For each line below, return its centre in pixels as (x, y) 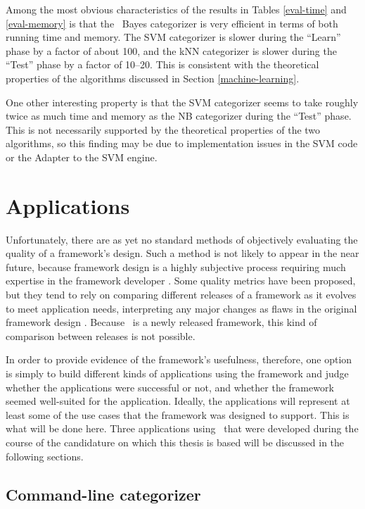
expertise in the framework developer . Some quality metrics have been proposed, (181, 281)
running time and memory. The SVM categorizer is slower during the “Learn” (173, 37)
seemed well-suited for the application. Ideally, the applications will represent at (178, 401)
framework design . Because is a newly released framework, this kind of (161, 322)
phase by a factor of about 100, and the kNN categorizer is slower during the (171, 50)
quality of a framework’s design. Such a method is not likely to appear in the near (182, 253)
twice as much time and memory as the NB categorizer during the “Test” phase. (179, 116)
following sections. (45, 456)
